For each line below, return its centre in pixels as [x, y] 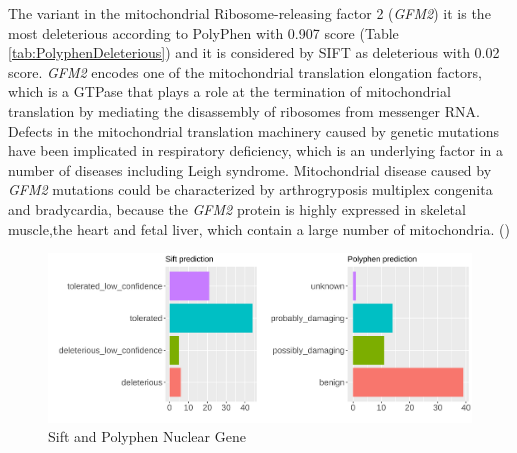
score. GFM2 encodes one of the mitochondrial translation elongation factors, [245, 71]
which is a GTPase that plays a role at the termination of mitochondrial [229, 91]
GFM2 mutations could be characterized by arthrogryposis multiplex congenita [250, 189]
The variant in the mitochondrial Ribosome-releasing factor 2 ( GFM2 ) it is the [249, 13]
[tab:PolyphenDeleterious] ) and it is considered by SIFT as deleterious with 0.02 [254, 52]
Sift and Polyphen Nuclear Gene [147, 436]
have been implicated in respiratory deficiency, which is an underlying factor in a [256, 150]
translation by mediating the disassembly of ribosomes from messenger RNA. [244, 110]
